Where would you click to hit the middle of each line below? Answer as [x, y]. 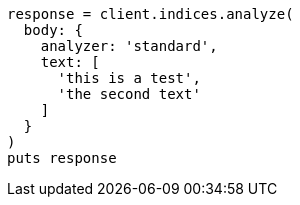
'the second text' [129, 94]
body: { [53, 30]
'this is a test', [129, 78]
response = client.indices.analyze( [150, 14]
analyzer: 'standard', [129, 46]
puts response [62, 158]
